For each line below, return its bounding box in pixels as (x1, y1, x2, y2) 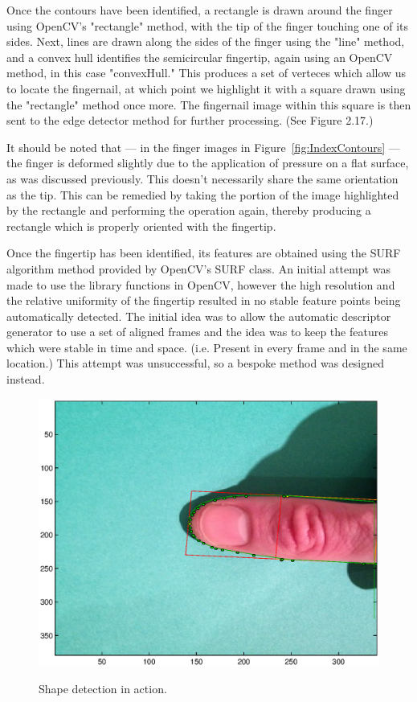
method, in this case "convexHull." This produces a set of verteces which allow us (6, 64, 407, 81)
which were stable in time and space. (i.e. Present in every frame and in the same (6, 339, 407, 355)
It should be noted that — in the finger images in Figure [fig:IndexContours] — (6, 138, 400, 155)
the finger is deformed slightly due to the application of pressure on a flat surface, (6, 154, 409, 171)
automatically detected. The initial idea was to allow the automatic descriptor (6, 307, 391, 324)
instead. (6, 371, 45, 388)
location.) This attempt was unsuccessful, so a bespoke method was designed (6, 355, 385, 372)
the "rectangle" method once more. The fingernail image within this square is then (6, 96, 411, 113)
